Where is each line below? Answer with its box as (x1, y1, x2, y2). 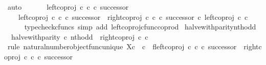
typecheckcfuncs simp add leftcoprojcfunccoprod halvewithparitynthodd (24, 21, 256, 32)
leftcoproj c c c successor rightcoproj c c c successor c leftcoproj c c (18, 11, 248, 22)
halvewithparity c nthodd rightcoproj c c (11, 31, 148, 42)
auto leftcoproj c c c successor (7, 2, 129, 12)
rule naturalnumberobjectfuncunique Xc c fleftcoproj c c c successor (7, 41, 237, 52)
